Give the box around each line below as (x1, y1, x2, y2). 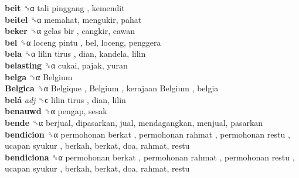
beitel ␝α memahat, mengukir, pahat (5, 13, 142, 25)
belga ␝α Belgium (5, 70, 73, 83)
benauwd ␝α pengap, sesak (5, 105, 107, 117)
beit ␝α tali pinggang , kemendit (5, 2, 125, 13)
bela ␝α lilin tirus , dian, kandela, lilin (5, 47, 146, 60)
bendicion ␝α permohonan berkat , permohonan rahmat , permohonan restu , (5, 128, 290, 140)
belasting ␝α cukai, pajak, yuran (5, 59, 128, 71)
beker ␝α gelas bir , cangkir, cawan (5, 25, 135, 37)
